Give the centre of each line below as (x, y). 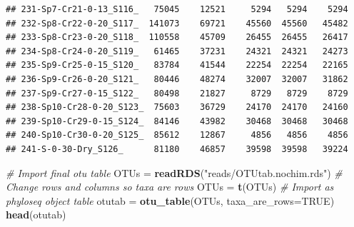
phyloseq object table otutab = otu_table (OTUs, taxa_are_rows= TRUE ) (170, 200)
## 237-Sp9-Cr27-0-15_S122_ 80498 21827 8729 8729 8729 (177, 93)
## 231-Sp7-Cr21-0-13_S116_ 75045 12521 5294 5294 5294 (177, 9)
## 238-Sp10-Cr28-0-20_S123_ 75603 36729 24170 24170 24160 (177, 107)
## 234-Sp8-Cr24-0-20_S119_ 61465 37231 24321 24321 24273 (177, 51)
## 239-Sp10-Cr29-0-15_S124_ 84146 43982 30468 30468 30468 (177, 121)
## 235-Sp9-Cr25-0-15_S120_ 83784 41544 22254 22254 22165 (177, 65)
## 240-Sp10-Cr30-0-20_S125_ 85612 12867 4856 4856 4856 (177, 135)
